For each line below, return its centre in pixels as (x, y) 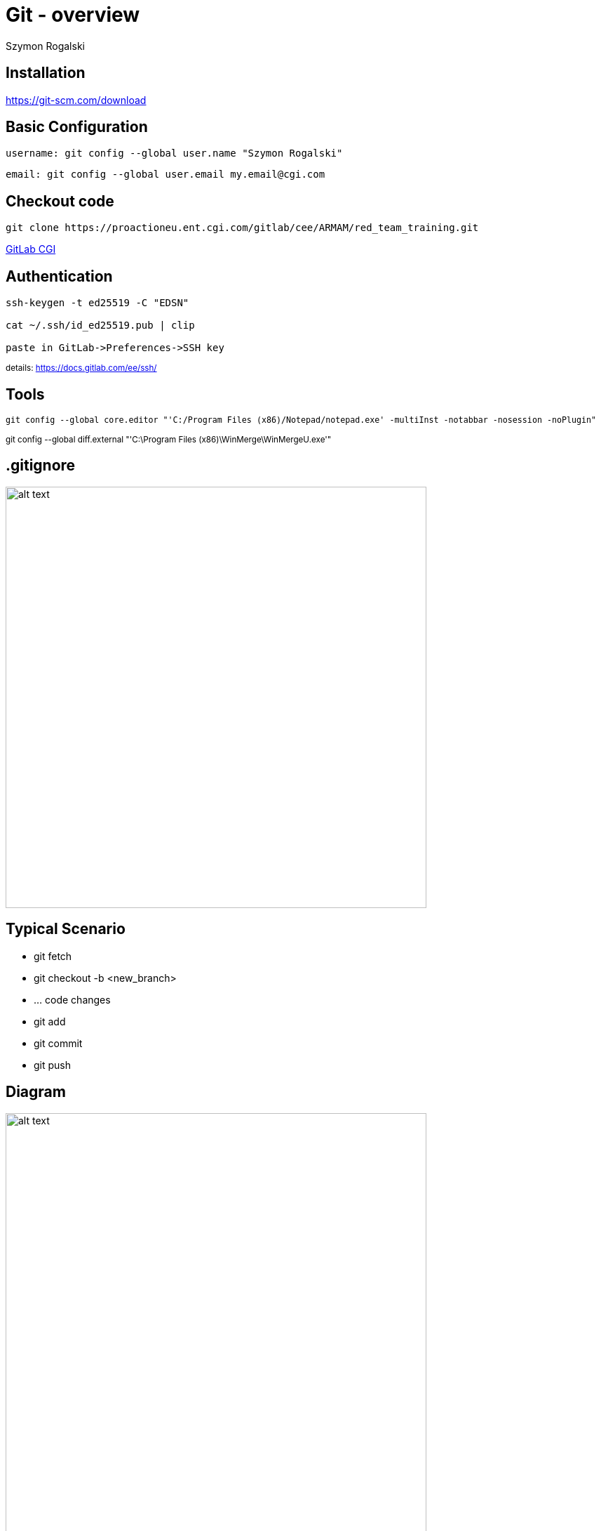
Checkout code (60, 201)
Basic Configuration (77, 127)
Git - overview (73, 15)
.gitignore (41, 466)
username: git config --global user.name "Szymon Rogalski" (174, 153)
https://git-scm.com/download (76, 100)
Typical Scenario (66, 929)
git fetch (53, 956)
